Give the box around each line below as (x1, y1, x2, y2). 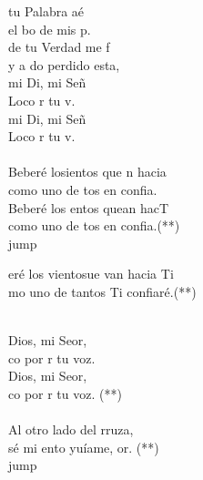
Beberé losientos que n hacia (8, 162, 167, 181)
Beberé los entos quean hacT (8, 198, 169, 217)
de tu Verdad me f (8, 37, 110, 56)
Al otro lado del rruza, (8, 420, 134, 439)
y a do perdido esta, (8, 55, 120, 74)
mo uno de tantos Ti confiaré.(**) (8, 281, 197, 301)
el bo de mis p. (8, 19, 91, 38)
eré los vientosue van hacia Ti (8, 264, 174, 283)
